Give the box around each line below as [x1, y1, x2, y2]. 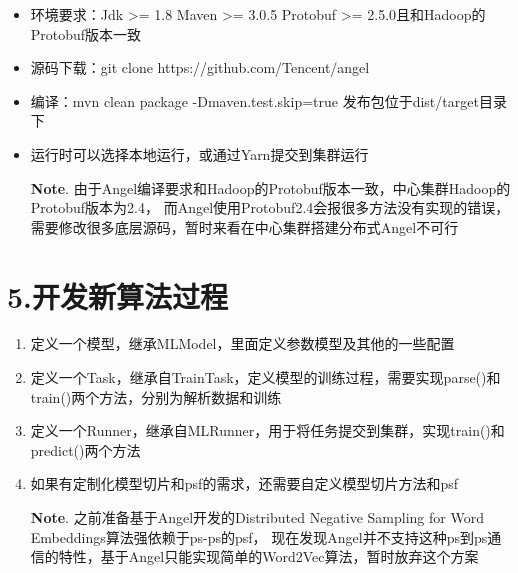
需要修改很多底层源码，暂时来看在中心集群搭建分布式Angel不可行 [30, 216, 459, 237]
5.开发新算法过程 [7, 275, 229, 316]
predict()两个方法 [30, 439, 141, 460]
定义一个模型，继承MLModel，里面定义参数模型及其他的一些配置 [30, 333, 455, 354]
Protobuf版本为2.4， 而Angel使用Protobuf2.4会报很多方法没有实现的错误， [30, 197, 510, 218]
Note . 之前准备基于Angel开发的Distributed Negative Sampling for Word [30, 507, 484, 528]
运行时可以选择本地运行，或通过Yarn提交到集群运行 [30, 143, 369, 164]
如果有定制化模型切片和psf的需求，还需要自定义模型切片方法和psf [30, 473, 458, 494]
